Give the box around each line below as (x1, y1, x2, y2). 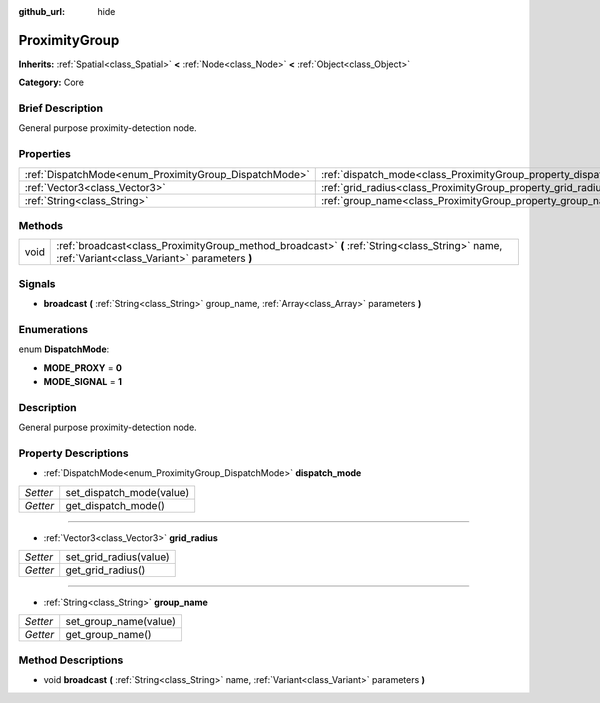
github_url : (18, 6, 65, 17)
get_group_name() (65, 628, 152, 642)
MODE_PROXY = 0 (43, 361, 123, 374)
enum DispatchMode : (18, 343, 110, 355)
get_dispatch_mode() (65, 498, 165, 512)
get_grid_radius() (65, 563, 146, 577)
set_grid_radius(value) (65, 550, 170, 564)
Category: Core (18, 76, 85, 89)
